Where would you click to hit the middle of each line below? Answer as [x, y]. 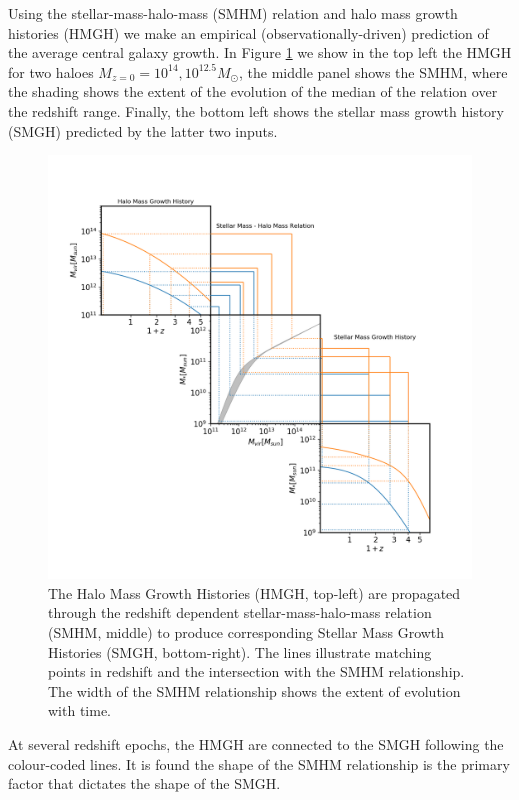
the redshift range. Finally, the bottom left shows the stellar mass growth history [256, 110]
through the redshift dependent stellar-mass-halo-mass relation [240, 612]
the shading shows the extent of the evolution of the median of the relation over [253, 91]
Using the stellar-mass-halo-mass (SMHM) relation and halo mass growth [233, 13]
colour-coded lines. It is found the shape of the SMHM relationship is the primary [259, 763]
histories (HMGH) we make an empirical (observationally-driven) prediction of [248, 32]
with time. [79, 710]
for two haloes [51, 71]
